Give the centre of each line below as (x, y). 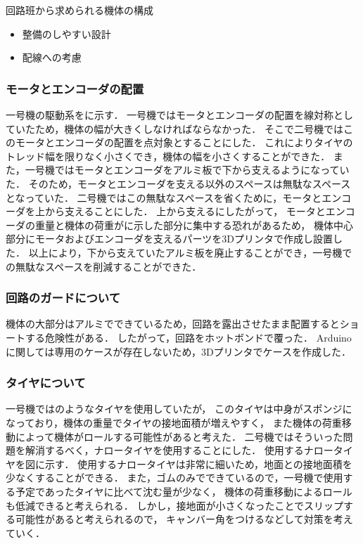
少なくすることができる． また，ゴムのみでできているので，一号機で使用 (174, 478)
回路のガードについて (63, 298)
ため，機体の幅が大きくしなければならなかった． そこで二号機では (189, 128)
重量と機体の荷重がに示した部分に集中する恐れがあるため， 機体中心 (194, 225)
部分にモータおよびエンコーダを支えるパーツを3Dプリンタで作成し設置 (169, 239)
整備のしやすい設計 (66, 33)
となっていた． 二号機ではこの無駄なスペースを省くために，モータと (164, 197)
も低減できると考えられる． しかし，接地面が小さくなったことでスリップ (174, 505)
